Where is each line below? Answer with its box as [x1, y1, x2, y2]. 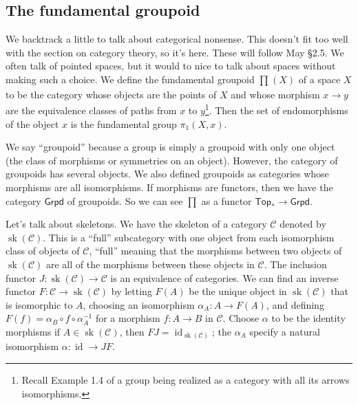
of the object [6, 116, 59, 131]
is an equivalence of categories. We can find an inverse [110, 270, 339, 285]
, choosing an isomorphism [83, 297, 195, 311]
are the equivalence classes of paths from [6, 103, 177, 118]
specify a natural [249, 324, 320, 338]
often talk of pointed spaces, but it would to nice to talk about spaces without [6, 58, 336, 73]
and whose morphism [231, 87, 320, 101]
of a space [298, 72, 341, 86]
